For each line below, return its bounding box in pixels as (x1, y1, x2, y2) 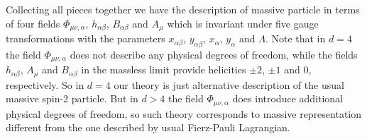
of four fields (6, 16, 60, 30)
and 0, (284, 62, 312, 77)
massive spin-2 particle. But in (6, 91, 138, 106)
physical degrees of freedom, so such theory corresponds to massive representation (6, 106, 362, 121)
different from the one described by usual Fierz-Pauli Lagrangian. (6, 120, 290, 135)
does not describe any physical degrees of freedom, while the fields (70, 47, 358, 61)
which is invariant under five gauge (167, 16, 319, 30)
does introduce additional (232, 91, 343, 106)
